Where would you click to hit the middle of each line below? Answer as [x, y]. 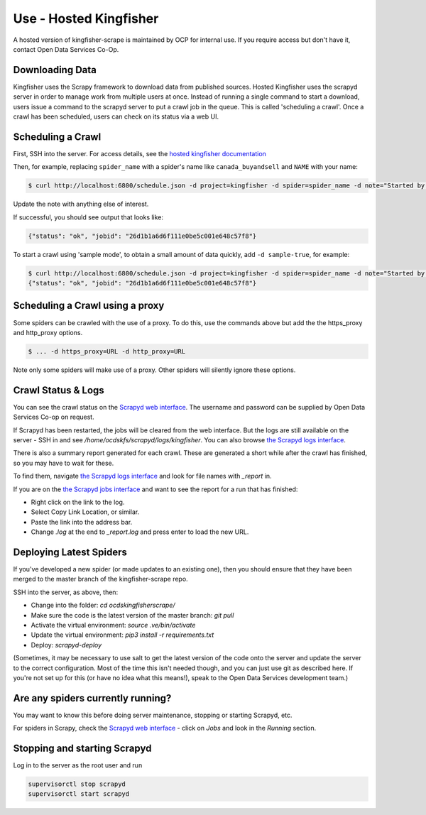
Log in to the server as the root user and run [78, 765]
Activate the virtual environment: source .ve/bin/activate [113, 625]
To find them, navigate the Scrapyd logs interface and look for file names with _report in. [143, 476]
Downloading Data [55, 70]
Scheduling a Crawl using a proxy [89, 306]
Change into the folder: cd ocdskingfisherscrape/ [103, 605]
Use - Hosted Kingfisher [86, 18]
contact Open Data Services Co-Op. [66, 49]
